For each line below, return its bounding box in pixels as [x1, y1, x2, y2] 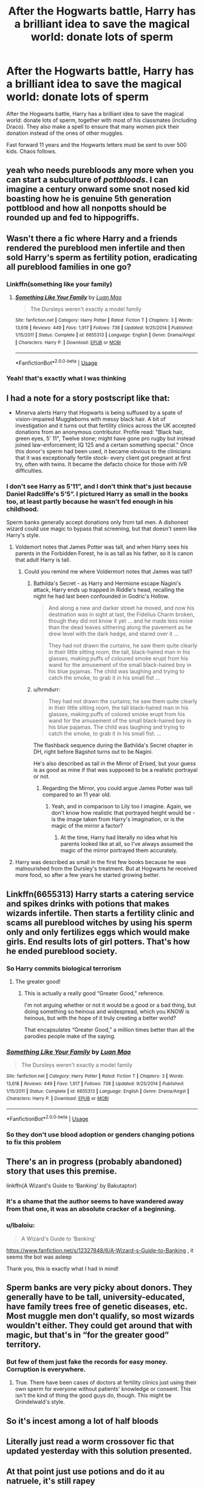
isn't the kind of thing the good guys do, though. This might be [15, 1392, 172, 1399]
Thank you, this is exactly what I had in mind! [6, 1265, 119, 1272]
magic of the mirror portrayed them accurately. [60, 847, 178, 854]
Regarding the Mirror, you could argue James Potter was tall [42, 785, 193, 792]
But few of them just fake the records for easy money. [6, 1358, 168, 1366]
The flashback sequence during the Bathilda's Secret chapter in [33, 742, 193, 749]
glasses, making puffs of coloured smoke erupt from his [48, 655, 188, 662]
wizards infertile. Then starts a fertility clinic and [6, 908, 194, 918]
